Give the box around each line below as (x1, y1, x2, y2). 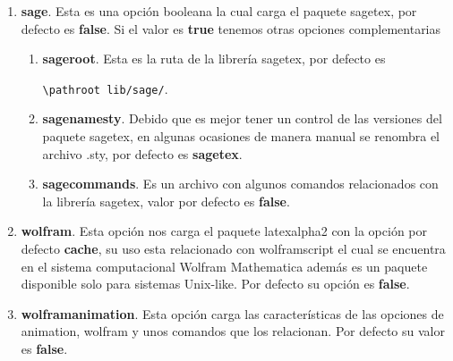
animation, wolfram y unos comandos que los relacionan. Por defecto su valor (21, 322, 445, 340)
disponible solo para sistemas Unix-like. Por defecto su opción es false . (21, 274, 410, 293)
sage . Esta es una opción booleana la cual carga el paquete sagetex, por (21, 2, 417, 20)
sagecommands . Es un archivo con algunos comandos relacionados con (42, 174, 439, 193)
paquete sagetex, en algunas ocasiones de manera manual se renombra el (42, 127, 440, 146)
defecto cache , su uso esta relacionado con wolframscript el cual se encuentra (21, 239, 446, 257)
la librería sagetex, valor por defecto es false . (42, 191, 290, 210)
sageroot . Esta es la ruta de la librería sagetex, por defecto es (42, 49, 386, 68)
